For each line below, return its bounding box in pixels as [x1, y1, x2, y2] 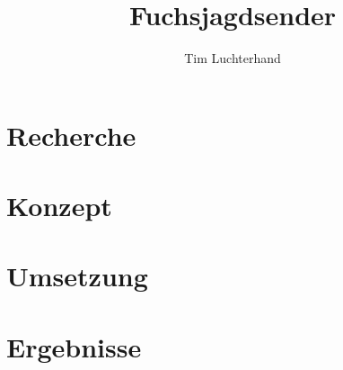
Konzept [6, 187, 112, 224]
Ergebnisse [6, 328, 142, 365]
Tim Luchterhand [184, 49, 281, 68]
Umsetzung [6, 257, 148, 294]
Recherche [6, 116, 136, 153]
